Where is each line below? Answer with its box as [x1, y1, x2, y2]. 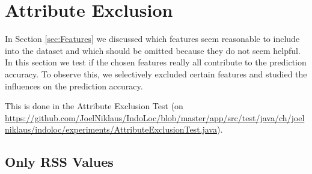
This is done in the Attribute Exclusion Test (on [5, 100, 183, 112]
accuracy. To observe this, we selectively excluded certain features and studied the [5, 67, 307, 80]
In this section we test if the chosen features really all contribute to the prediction [5, 56, 307, 68]
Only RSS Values [5, 152, 114, 171]
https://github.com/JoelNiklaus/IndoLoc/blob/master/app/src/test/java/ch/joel [5, 111, 305, 124]
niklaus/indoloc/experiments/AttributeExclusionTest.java [5, 123, 217, 136]
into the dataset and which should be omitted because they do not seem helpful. [5, 44, 301, 56]
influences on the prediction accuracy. [5, 79, 143, 92]
